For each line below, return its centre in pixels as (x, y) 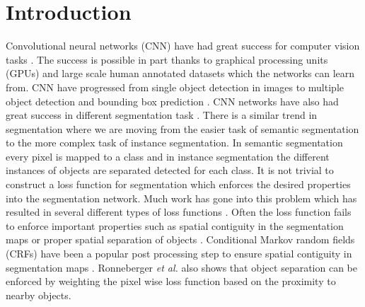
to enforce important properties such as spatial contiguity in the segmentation (175, 225)
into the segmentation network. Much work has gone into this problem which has (181, 198)
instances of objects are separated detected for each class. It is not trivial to (170, 170)
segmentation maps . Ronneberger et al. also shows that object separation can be (182, 267)
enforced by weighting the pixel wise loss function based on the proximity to (171, 281)
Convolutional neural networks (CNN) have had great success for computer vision (183, 46)
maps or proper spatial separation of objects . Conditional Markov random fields (180, 239)
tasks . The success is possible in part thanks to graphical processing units (167, 59)
